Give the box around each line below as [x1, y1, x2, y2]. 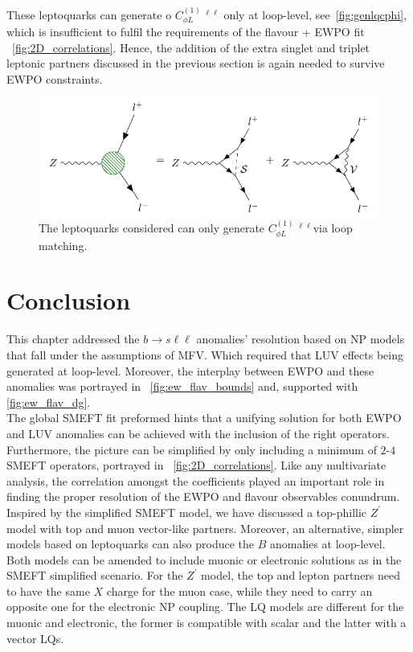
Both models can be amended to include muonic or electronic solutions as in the [6, 551, 402, 568]
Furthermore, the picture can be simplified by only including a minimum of [6, 441, 377, 457]
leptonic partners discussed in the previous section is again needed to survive [6, 55, 385, 72]
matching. [39, 236, 88, 253]
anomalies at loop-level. [269, 535, 386, 552]
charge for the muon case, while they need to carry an [106, 582, 373, 599]
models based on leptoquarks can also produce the [6, 535, 254, 552]
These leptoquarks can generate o [6, 6, 172, 23]
